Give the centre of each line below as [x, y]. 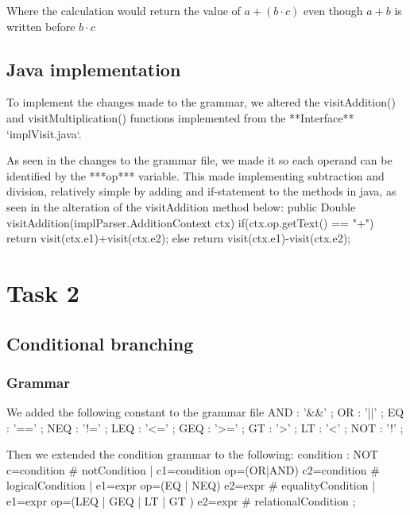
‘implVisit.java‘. [44, 133]
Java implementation [94, 69]
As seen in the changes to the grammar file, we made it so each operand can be [199, 160]
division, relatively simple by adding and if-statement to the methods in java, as [201, 191]
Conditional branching [100, 343]
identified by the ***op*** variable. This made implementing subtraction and [195, 175]
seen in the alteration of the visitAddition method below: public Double [181, 206]
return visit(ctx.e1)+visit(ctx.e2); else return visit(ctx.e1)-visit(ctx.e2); [179, 238]
